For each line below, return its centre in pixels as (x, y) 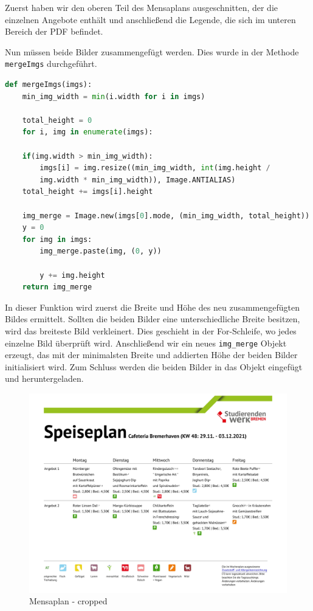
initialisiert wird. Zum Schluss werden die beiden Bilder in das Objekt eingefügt (154, 366)
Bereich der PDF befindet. (54, 31)
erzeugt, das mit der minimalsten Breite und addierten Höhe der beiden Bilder (151, 355)
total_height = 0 (57, 120)
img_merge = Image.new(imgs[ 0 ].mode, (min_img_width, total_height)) (166, 216)
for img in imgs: (57, 239)
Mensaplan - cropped (68, 601)
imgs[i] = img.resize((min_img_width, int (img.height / (155, 168)
